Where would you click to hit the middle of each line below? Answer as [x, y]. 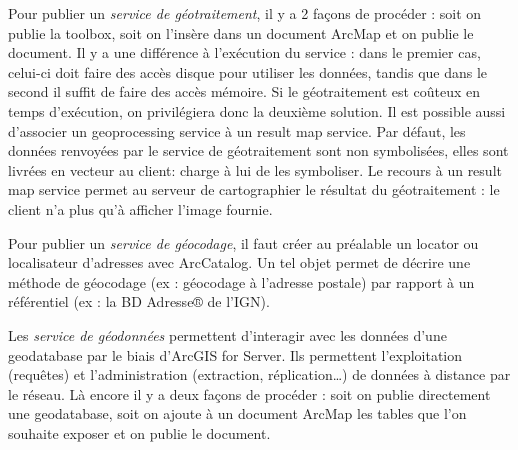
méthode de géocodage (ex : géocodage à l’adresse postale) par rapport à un [241, 281]
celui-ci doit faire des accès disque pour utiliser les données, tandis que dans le [248, 71]
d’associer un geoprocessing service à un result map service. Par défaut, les [237, 130]
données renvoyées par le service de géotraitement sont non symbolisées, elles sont [258, 150]
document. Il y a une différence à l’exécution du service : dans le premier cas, [244, 52]
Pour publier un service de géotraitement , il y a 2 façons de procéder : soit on [245, 13]
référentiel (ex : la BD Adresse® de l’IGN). [139, 301]
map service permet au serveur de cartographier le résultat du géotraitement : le [254, 189]
